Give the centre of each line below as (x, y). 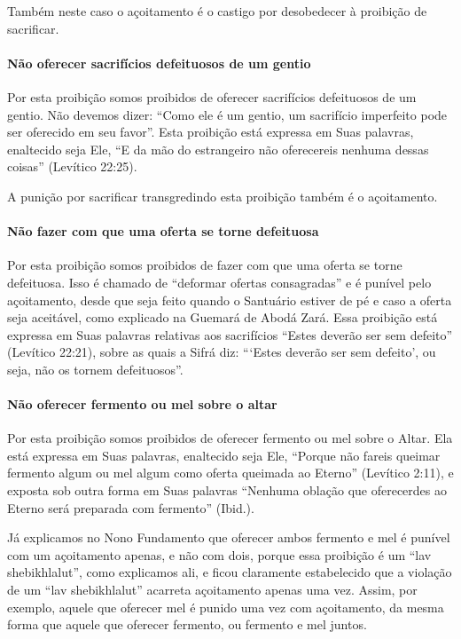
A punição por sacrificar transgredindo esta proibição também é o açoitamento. (223, 196)
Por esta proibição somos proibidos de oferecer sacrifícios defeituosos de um (212, 96)
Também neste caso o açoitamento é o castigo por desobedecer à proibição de (217, 11)
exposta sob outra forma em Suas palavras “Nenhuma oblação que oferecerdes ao (227, 490)
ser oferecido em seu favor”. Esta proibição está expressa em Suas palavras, (211, 132)
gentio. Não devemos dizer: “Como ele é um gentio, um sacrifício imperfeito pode (227, 114)
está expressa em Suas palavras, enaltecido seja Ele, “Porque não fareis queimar (224, 455)
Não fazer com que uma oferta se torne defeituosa (163, 231)
